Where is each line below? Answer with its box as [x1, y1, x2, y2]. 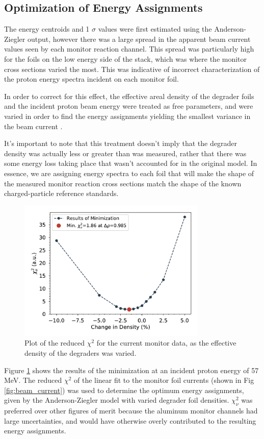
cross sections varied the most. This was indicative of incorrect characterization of [4, 63, 260, 74]
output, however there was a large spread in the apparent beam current [27, 33, 251, 44]
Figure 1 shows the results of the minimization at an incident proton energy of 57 [4, 364, 259, 375]
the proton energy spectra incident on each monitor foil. [4, 74, 179, 84]
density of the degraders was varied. [24, 348, 137, 358]
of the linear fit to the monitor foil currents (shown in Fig [73, 375, 254, 385]
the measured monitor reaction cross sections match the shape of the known [4, 178, 242, 188]
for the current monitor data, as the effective [96, 337, 236, 348]
